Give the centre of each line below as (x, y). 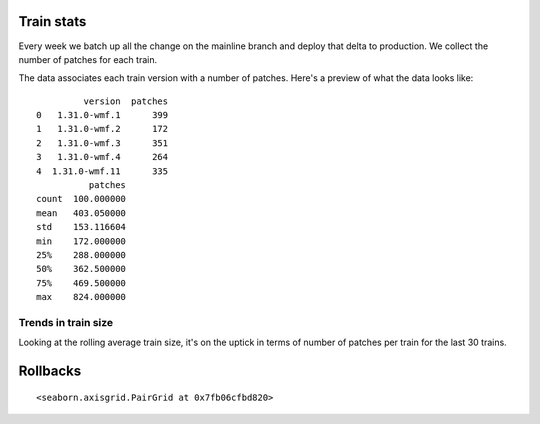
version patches (126, 101)
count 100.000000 (81, 199)
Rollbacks (50, 371)
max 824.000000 (81, 297)
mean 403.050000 (81, 213)
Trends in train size (66, 322)
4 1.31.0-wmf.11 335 (102, 171)
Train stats (52, 21)
